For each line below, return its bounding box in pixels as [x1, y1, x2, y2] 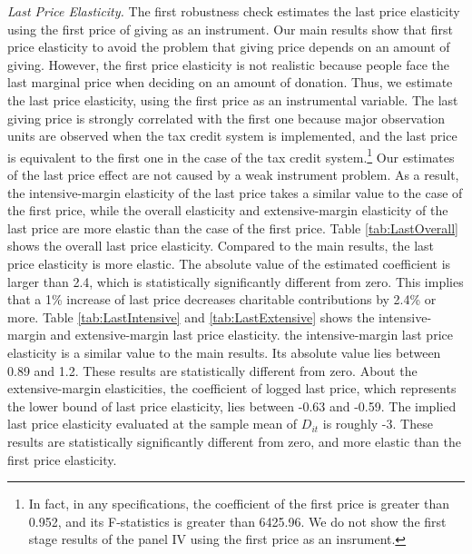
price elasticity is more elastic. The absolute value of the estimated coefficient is [7, 253, 451, 272]
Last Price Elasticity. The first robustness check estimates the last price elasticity [7, 2, 460, 20]
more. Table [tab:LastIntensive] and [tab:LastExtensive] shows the [7, 307, 375, 326]
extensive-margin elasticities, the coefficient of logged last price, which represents [7, 379, 457, 398]
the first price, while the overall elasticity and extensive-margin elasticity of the [7, 201, 448, 220]
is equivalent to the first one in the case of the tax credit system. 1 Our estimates [7, 144, 455, 166]
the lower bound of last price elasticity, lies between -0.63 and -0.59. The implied [7, 396, 457, 415]
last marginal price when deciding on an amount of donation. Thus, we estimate [7, 73, 453, 92]
